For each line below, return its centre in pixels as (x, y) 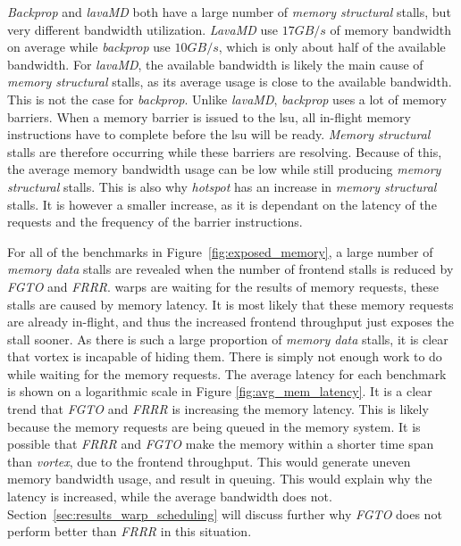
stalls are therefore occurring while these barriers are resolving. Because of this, (225, 151)
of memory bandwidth (390, 29)
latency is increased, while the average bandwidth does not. (170, 496)
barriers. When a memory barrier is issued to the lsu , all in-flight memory (209, 116)
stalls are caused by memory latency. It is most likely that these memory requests (230, 304)
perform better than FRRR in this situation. (130, 531)
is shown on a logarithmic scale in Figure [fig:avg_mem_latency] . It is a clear (220, 391)
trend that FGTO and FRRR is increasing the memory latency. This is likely (218, 409)
